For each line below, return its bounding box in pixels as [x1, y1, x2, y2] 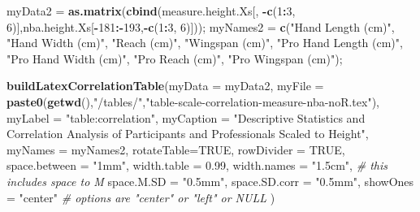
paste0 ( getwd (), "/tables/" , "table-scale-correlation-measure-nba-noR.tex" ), [6, 93, 379, 110]
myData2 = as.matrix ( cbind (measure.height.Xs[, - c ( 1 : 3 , [6, 2, 296, 19]
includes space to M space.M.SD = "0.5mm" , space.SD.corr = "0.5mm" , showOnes [6, 172, 414, 189]
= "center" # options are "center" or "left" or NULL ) [6, 188, 275, 206]
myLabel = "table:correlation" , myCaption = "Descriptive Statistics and [6, 109, 366, 126]
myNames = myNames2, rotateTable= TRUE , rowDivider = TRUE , [6, 141, 345, 158]
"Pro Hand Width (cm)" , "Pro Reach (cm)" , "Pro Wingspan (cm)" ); [6, 50, 343, 67]
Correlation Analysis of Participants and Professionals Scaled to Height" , [6, 125, 369, 142]
